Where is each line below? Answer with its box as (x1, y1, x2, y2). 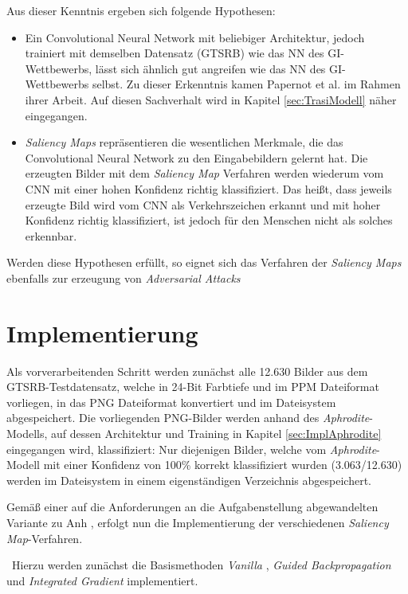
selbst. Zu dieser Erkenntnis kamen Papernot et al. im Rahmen (92, 76, 401, 92)
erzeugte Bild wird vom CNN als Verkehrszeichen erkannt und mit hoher (25, 196, 381, 213)
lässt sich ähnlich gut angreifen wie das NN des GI (95, 60, 343, 76)
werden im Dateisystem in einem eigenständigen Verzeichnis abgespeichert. (6, 471, 371, 488)
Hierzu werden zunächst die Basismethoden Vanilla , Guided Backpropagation (11, 557, 391, 573)
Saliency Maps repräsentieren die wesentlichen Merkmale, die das (25, 134, 343, 150)
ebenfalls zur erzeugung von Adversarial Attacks (6, 269, 241, 286)
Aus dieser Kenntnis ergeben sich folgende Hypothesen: (6, 2, 276, 18)
